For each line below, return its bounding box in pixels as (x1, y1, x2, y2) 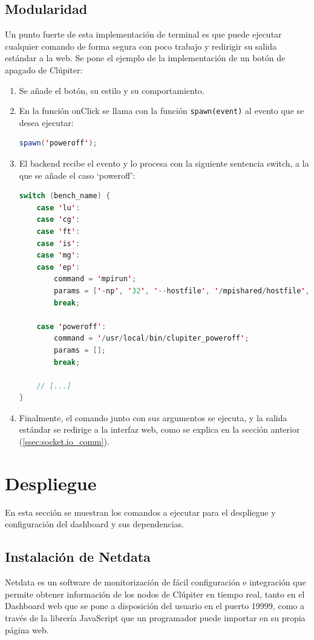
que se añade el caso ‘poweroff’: (19, 168, 136, 181)
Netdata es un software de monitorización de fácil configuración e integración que (5, 576, 306, 588)
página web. (5, 623, 49, 636)
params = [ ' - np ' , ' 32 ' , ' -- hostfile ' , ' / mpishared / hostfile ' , (54, 286, 310, 295)
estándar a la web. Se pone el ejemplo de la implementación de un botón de (5, 52, 286, 64)
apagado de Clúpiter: (5, 63, 83, 76)
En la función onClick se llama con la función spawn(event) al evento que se (19, 104, 304, 117)
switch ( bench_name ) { (19, 192, 111, 201)
